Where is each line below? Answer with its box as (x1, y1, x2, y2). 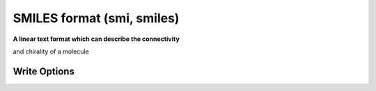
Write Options (13, 65, 75, 77)
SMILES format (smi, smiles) (13, 10, 180, 26)
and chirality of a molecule (13, 47, 90, 56)
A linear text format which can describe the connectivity (13, 35, 180, 43)
